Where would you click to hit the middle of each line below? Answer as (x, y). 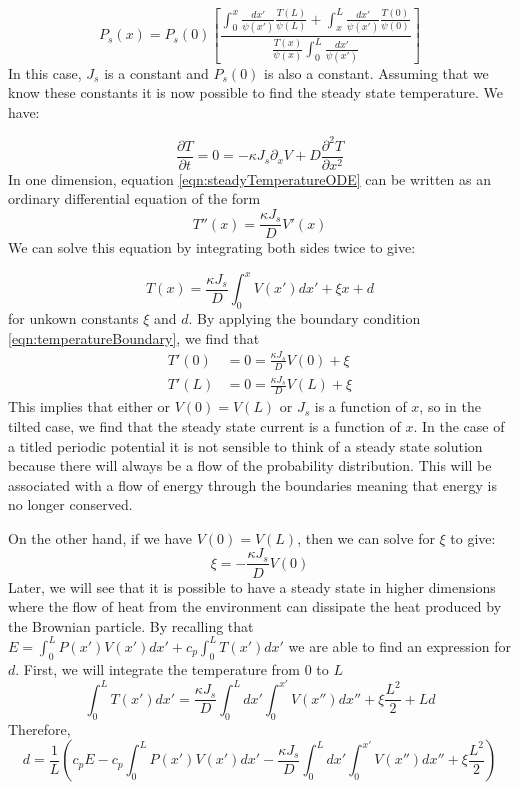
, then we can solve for (366, 537)
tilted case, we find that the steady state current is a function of (204, 425)
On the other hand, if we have (100, 537)
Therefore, (39, 728)
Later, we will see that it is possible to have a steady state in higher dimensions (252, 586)
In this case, (45, 72)
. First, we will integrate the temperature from (158, 668)
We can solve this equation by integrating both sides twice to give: (212, 247)
